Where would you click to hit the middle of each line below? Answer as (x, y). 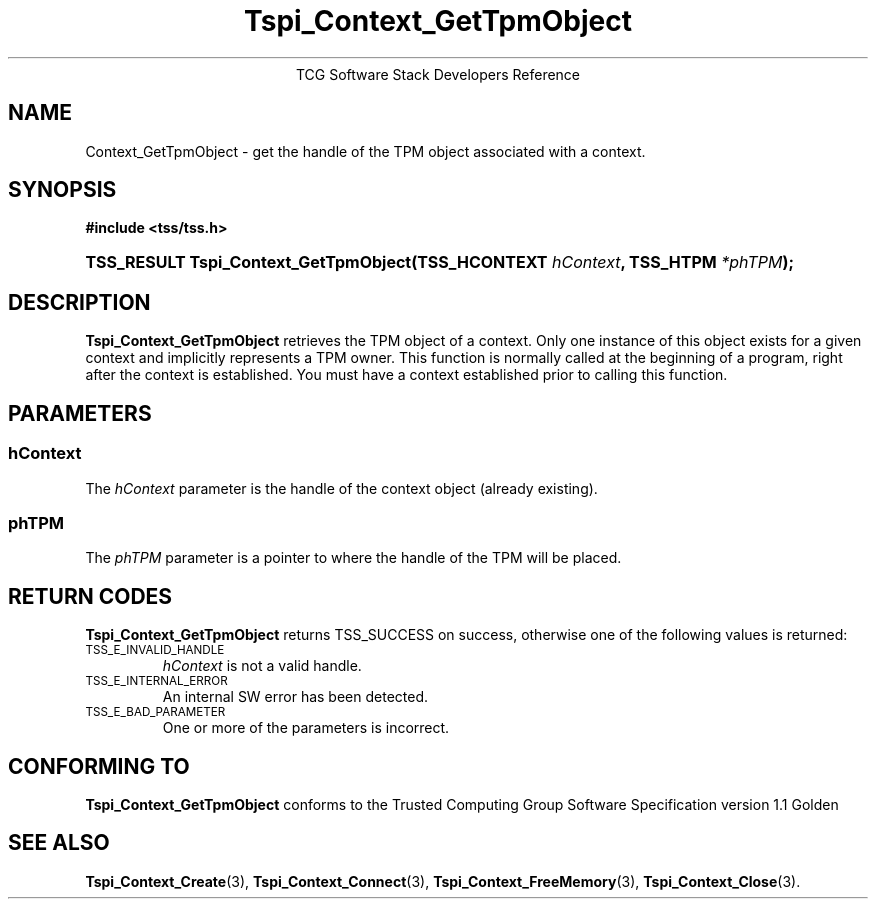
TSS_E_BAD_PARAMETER (155, 712)
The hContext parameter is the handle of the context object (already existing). (341, 488)
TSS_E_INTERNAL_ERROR (156, 681)
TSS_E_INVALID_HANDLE (155, 650)
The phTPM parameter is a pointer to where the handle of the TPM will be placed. (353, 558)
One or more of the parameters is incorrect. (306, 728)
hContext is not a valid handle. (262, 666)
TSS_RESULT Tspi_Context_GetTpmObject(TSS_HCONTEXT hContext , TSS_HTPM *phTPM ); (439, 262)
